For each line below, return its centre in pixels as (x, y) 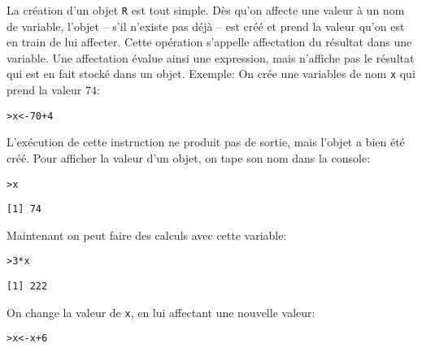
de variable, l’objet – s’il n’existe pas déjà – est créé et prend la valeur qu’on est (206, 26)
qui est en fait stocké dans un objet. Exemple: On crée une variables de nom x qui (211, 74)
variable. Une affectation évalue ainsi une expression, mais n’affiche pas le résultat (211, 57)
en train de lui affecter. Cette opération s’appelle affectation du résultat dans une (209, 42)
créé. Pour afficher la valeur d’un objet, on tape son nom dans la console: (189, 157)
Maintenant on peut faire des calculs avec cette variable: (147, 235)
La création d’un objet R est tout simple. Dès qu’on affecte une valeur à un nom (206, 10)
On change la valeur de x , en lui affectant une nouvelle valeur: (161, 312)
